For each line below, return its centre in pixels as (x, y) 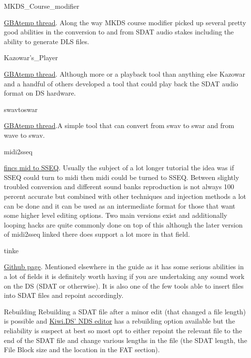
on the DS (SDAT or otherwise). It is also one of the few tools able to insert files (124, 285)
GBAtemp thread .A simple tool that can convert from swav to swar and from (119, 125)
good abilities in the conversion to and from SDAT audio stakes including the (119, 32)
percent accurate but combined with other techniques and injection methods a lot (125, 196)
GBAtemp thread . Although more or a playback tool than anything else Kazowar (125, 73)
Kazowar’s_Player (31, 57)
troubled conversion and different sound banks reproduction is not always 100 (119, 187)
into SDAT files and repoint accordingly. (64, 295)
